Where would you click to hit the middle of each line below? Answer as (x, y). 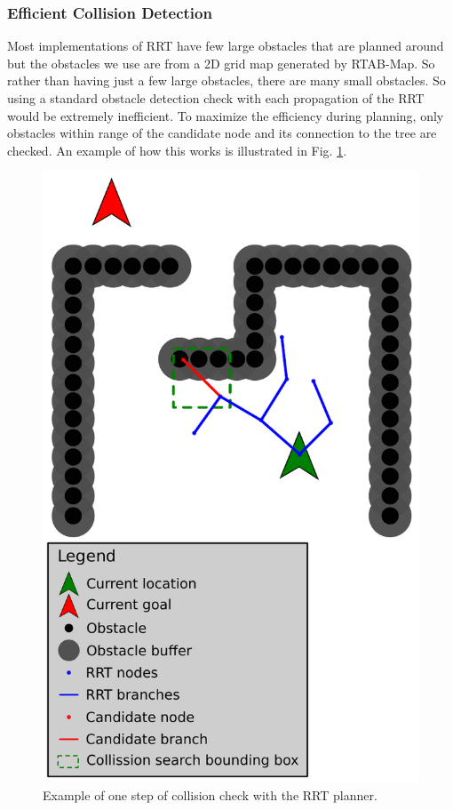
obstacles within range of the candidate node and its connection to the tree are (222, 133)
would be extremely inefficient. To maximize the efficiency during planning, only (226, 115)
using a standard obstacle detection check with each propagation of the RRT (216, 98)
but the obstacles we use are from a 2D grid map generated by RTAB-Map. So (221, 63)
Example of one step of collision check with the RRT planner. (210, 794)
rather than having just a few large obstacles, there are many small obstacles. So (226, 80)
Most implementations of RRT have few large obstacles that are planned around (226, 46)
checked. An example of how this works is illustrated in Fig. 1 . (177, 150)
